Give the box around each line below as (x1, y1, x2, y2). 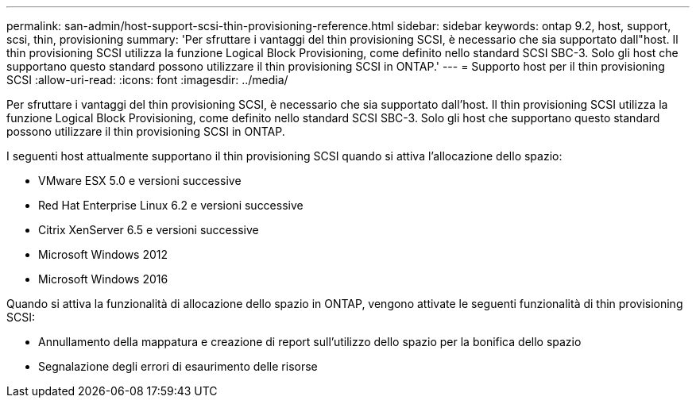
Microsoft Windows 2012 (38, 248, 168, 261)
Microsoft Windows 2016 (38, 272, 168, 286)
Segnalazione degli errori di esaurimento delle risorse (38, 360, 318, 373)
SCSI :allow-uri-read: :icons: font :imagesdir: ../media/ (6, 73, 288, 87)
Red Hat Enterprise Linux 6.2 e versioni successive (38, 198, 304, 212)
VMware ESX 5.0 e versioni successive (38, 174, 242, 187)
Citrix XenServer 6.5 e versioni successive (38, 223, 259, 237)
